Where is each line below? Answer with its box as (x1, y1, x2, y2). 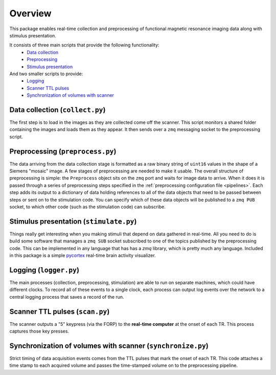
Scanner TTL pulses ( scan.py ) (9, 307, 110, 316)
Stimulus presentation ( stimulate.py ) (9, 217, 137, 226)
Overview (9, 8, 52, 19)
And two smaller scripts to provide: (9, 71, 83, 77)
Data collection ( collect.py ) (9, 105, 106, 114)
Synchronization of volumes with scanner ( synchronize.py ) (9, 341, 209, 350)
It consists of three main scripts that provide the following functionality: (9, 42, 159, 48)
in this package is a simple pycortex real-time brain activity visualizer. (9, 252, 156, 258)
